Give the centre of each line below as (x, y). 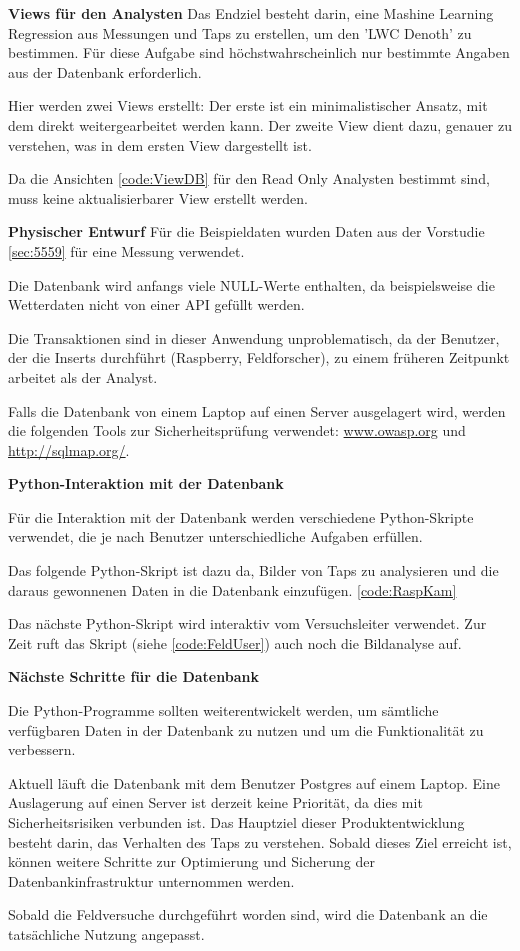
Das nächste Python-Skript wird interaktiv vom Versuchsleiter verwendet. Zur (247, 623)
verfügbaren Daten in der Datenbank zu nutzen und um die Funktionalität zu (246, 729)
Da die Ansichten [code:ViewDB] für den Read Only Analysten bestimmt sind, (249, 178)
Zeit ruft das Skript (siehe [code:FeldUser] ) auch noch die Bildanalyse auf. (235, 642)
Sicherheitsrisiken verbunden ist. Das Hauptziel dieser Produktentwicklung (236, 822)
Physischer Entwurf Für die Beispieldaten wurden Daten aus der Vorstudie (246, 231)
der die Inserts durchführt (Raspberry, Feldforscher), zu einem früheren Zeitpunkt (259, 357)
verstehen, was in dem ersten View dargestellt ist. (160, 144)
